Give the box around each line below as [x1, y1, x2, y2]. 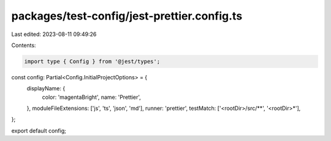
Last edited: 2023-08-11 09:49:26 [11, 31, 97, 38]
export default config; [11, 127, 67, 134]
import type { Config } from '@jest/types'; [24, 58, 161, 65]
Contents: [11, 42, 36, 49]
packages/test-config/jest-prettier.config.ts [11, 9, 243, 23]
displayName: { [26, 85, 66, 92]
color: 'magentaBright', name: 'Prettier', [42, 93, 141, 101]
